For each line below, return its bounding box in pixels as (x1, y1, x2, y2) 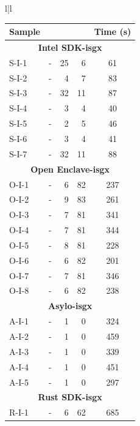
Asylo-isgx (48, 299, 93, 312)
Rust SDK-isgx (38, 390, 102, 403)
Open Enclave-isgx (30, 162, 110, 175)
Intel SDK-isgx (38, 40, 102, 53)
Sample (9, 25, 40, 38)
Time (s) (94, 25, 131, 38)
